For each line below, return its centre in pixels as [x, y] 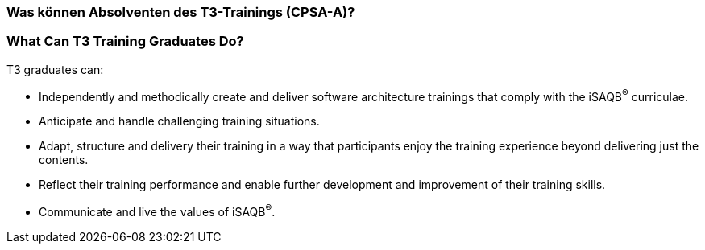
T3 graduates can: [55, 69]
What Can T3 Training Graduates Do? [125, 41]
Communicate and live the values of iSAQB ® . [157, 211]
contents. [64, 160]
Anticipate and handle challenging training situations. [179, 121]
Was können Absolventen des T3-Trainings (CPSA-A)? [181, 12]
